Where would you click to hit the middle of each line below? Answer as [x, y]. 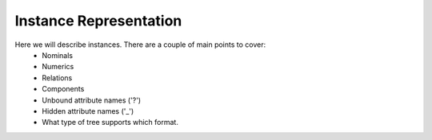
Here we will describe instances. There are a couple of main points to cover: [140, 45]
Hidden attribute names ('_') [88, 111]
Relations [57, 78]
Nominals [58, 55]
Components [63, 89]
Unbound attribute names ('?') [92, 100]
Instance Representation [98, 21]
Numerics [58, 67]
